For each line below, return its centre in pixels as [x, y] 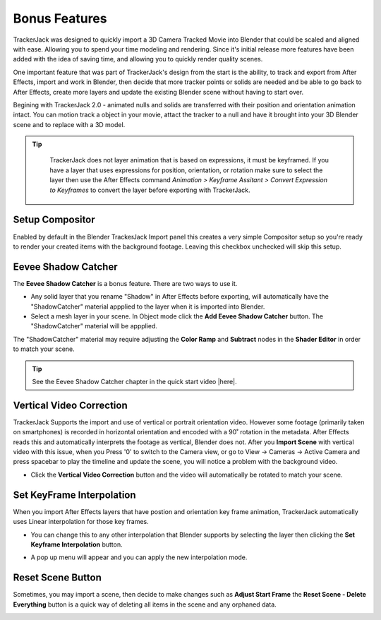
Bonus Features [60, 18]
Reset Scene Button [58, 578]
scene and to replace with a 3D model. [69, 124]
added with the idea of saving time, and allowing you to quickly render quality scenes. [138, 59]
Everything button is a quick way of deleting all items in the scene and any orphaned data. [145, 604]
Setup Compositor [54, 220]
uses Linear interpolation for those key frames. [81, 522]
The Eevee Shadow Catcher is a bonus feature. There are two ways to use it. [125, 283]
